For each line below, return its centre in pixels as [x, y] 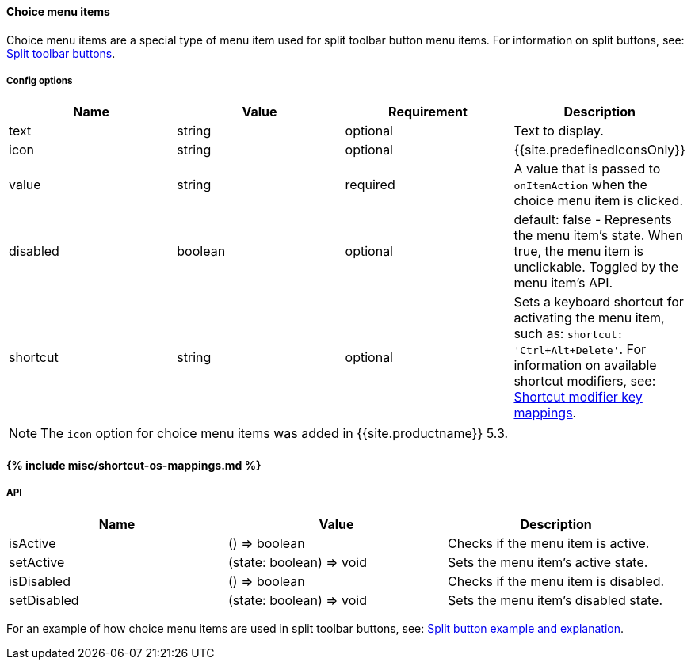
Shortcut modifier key [578, 397]
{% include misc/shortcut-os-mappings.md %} [134, 465]
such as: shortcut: [569, 334]
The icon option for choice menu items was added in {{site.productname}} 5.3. [275, 434]
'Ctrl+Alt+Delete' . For [580, 350]
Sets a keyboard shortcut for [599, 302]
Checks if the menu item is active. [549, 543]
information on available [585, 365]
